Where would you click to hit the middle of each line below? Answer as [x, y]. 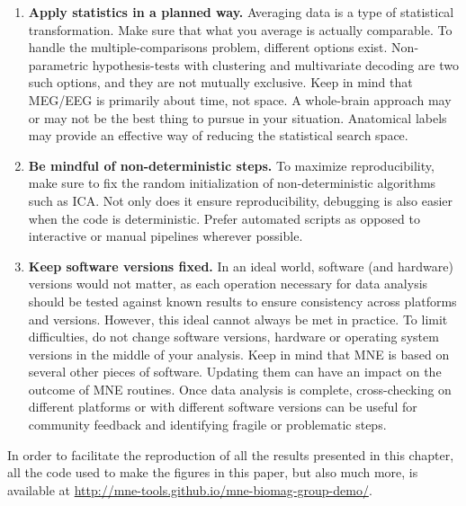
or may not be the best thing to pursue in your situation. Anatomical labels [237, 117]
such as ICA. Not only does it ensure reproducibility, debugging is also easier [241, 200]
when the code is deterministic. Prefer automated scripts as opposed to [224, 218]
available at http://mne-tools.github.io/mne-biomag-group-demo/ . [190, 489]
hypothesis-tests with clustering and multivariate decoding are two [275, 64]
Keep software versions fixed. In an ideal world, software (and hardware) [241, 266]
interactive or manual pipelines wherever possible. [166, 236]
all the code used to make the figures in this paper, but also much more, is [213, 472]
